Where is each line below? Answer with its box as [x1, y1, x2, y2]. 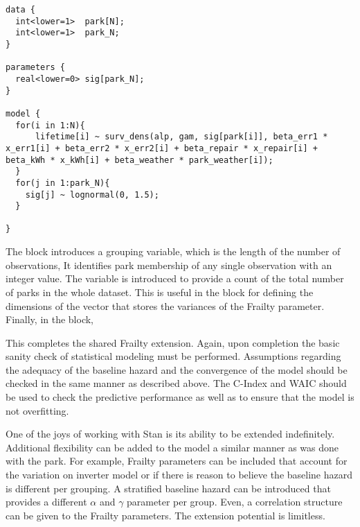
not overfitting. [6, 403, 69, 417]
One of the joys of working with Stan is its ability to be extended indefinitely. [6, 426, 335, 441]
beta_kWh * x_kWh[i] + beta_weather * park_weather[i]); [6, 155, 273, 165]
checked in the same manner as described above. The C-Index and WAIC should [6, 376, 347, 390]
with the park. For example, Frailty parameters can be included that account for [6, 453, 348, 468]
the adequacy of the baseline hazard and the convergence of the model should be [6, 362, 348, 377]
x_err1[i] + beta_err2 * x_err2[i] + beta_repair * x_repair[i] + [6, 143, 318, 153]
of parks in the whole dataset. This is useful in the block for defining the [6, 284, 314, 299]
